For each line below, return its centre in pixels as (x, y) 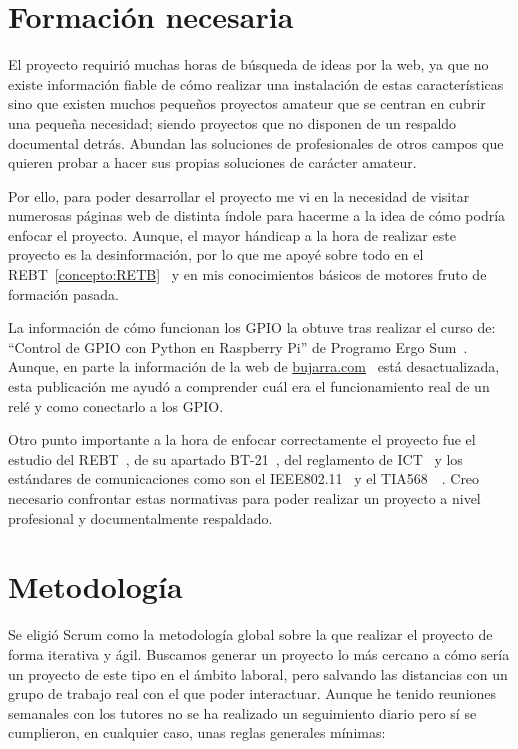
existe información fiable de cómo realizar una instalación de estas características (256, 83)
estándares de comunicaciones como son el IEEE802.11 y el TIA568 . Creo (244, 478)
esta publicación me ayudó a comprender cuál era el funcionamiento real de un (249, 386)
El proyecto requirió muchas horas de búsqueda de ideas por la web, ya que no (248, 64)
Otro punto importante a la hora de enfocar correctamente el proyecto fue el (242, 439)
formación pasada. (63, 293)
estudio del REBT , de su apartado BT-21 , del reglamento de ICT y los (235, 458)
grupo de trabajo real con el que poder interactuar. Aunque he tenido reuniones (252, 693)
